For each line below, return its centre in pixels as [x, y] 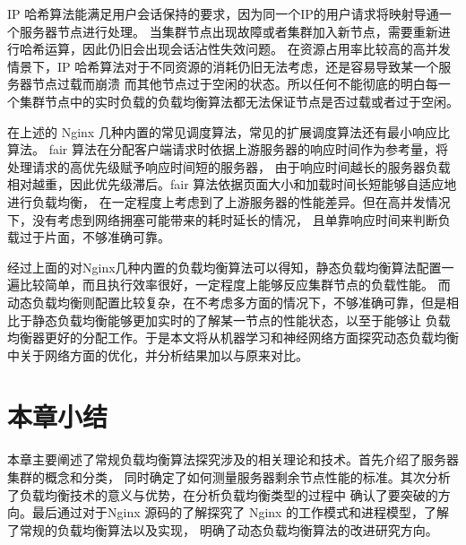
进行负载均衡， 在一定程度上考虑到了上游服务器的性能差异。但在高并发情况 [229, 201]
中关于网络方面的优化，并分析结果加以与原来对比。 [158, 355]
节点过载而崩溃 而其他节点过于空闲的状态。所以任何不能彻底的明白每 [235, 84]
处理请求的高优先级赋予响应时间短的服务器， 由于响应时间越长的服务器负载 [229, 166]
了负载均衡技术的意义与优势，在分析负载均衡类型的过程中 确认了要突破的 [223, 494]
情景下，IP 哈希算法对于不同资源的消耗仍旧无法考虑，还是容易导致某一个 [223, 66]
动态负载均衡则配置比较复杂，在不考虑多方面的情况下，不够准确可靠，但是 [227, 302]
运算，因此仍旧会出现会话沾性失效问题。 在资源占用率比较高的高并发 [247, 49]
